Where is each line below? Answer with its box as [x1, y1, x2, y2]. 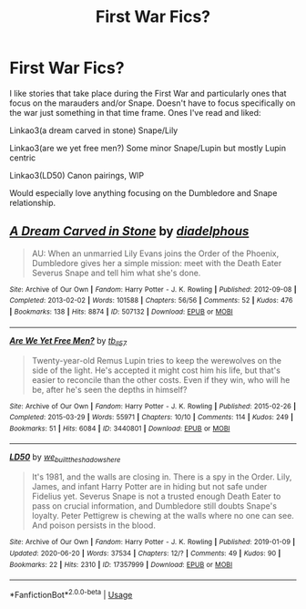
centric [9, 152, 36, 163]
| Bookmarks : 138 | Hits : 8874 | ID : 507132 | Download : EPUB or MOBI [9, 307, 234, 316]
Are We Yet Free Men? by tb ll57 [9, 335, 127, 348]
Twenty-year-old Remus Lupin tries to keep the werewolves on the [31, 355, 282, 366]
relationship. [9, 197, 56, 208]
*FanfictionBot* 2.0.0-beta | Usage [9, 588, 133, 600]
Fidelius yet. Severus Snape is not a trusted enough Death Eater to [31, 490, 281, 502]
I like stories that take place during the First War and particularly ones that [9, 88, 287, 98]
